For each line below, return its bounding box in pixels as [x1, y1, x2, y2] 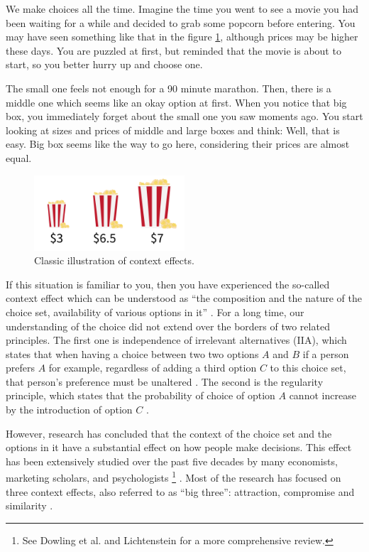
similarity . [6, 498, 53, 513]
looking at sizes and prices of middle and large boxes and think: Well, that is [6, 122, 340, 137]
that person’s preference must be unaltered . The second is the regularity [6, 374, 324, 389]
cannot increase [289, 388, 356, 403]
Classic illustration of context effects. [34, 253, 194, 268]
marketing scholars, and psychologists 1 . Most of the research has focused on [6, 468, 341, 485]
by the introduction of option [6, 402, 133, 417]
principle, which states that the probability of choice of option [6, 388, 275, 403]
